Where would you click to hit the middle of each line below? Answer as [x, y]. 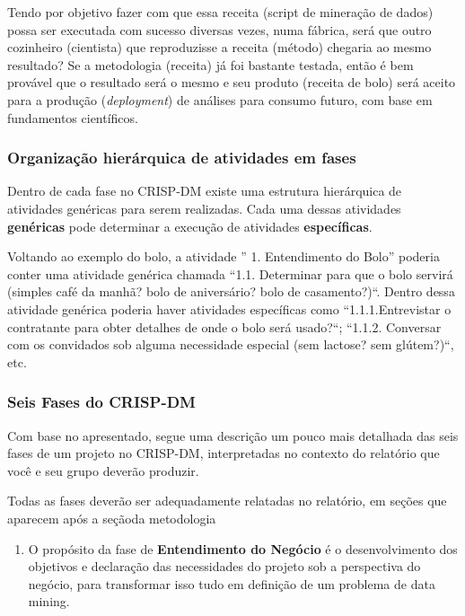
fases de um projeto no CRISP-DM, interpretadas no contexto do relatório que [224, 453]
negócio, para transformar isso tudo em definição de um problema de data [232, 583]
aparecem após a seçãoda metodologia [112, 518]
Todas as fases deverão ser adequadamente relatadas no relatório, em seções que [227, 501]
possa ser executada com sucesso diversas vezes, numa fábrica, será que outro [219, 29]
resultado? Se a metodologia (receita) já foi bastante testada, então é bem [211, 64]
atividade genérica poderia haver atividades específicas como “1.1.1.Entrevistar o [229, 308]
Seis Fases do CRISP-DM [101, 402]
